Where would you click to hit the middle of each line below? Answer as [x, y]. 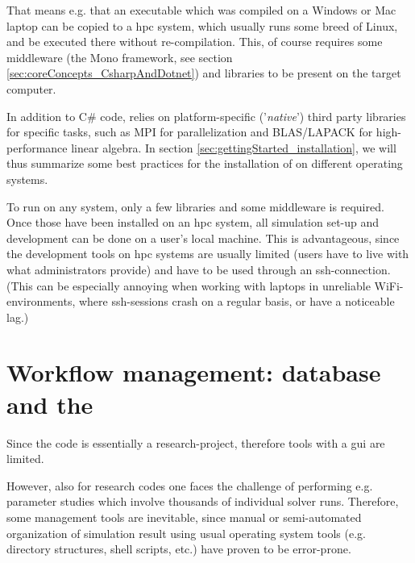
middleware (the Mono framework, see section [120, 57]
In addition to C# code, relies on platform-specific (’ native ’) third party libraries [206, 116]
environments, [41, 301]
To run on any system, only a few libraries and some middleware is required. [195, 206]
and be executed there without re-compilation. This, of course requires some [195, 42]
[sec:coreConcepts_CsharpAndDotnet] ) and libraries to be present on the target [204, 73]
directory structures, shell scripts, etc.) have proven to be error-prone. [179, 549]
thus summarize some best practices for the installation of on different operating [205, 163]
